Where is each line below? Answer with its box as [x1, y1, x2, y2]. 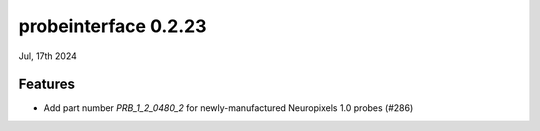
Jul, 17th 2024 [18, 50, 77, 62]
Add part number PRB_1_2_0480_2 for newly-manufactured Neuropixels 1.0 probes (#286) [43, 102, 414, 114]
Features [18, 76, 75, 93]
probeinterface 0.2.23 [18, 15, 207, 37]
